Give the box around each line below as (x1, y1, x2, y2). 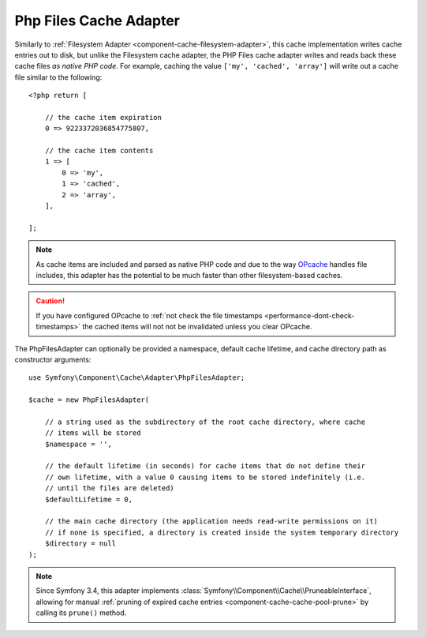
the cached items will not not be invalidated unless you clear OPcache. (82, 322, 312, 332)
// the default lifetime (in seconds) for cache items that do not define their (44, 462, 366, 471)
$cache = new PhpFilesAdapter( (28, 396, 150, 404)
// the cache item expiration (44, 113, 162, 122)
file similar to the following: (14, 72, 103, 82)
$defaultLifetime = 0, (44, 494, 133, 504)
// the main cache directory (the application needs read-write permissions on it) (44, 517, 379, 526)
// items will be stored (44, 429, 141, 437)
